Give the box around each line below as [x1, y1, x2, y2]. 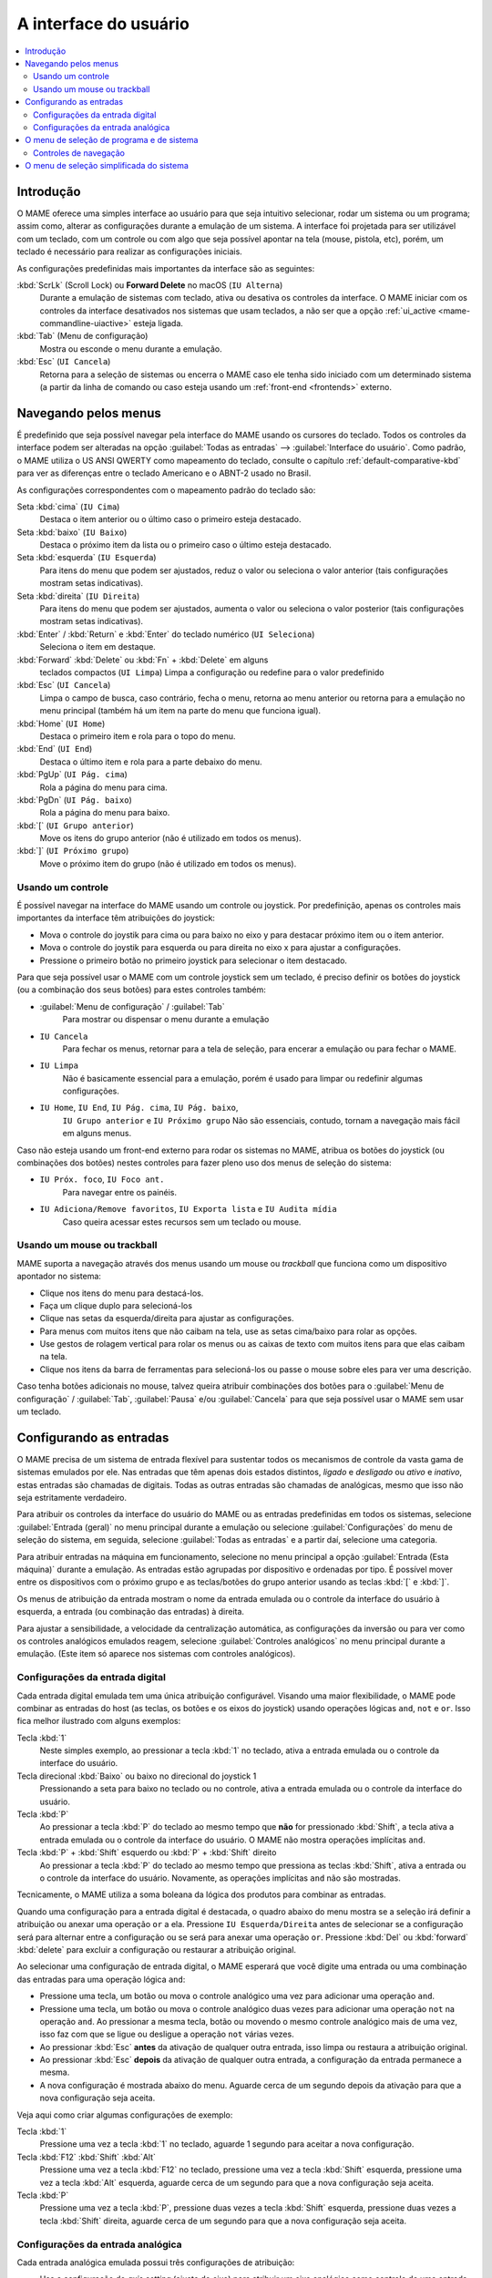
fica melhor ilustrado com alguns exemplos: [16, 1716, 181, 1727]
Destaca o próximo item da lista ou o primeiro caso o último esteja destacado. [39, 539, 332, 550]
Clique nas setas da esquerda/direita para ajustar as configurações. [39, 1313, 294, 1324]
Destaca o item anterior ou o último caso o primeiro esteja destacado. [39, 514, 302, 525]
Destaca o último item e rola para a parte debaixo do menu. [39, 756, 263, 767]
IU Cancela [39, 1031, 88, 1042]
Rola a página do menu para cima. [39, 782, 168, 793]
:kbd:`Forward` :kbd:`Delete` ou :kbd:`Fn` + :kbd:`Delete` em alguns [16, 654, 269, 665]
